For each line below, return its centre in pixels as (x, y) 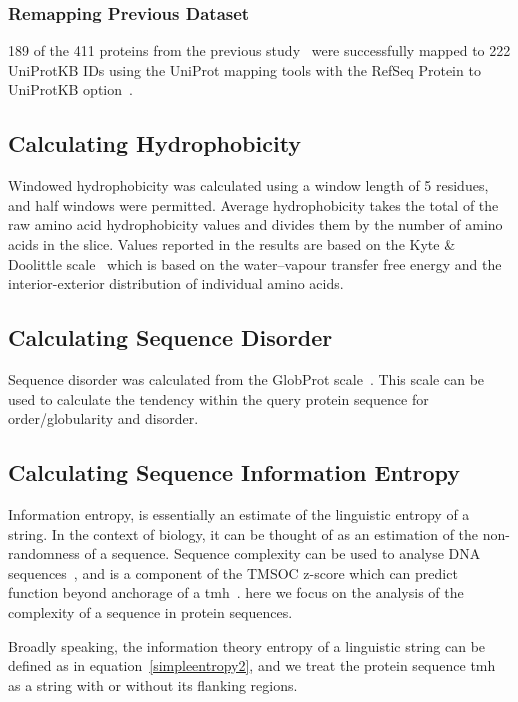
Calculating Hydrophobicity (155, 143)
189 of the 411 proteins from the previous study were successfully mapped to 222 (259, 50)
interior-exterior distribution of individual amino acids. (176, 283)
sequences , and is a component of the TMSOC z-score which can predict (233, 572)
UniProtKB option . (70, 89)
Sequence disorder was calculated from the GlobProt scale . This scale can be (246, 378)
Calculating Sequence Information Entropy (234, 472)
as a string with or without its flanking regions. (153, 684)
